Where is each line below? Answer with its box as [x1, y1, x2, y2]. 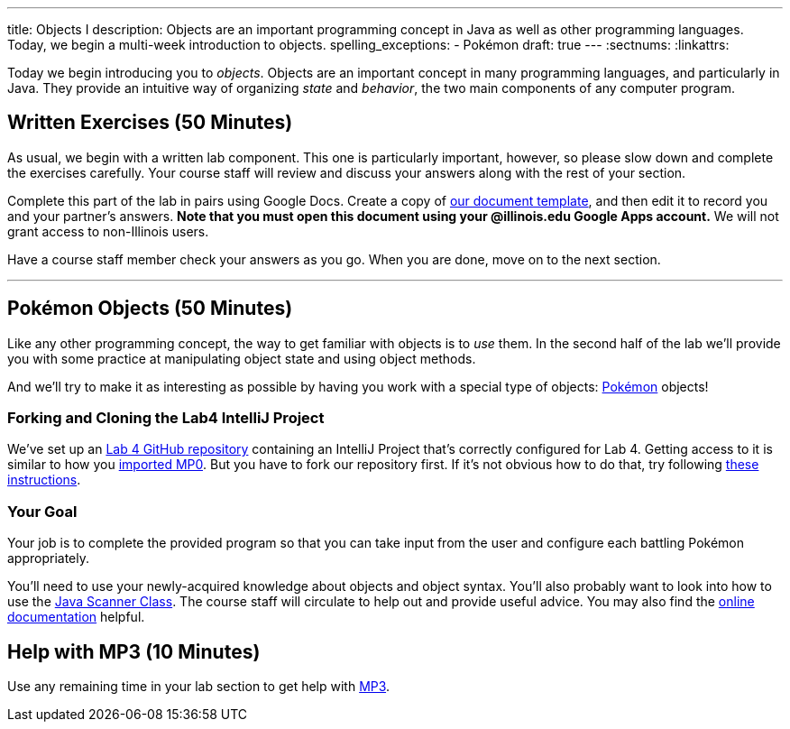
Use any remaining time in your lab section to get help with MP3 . [7, 678, 390, 695]
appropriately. [7, 550, 90, 567]
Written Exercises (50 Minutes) [7, 111, 293, 134]
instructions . [7, 472, 81, 488]
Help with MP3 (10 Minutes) [7, 640, 261, 663]
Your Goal [7, 502, 78, 521]
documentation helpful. [7, 609, 145, 625]
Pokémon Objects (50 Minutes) [7, 297, 293, 320]
